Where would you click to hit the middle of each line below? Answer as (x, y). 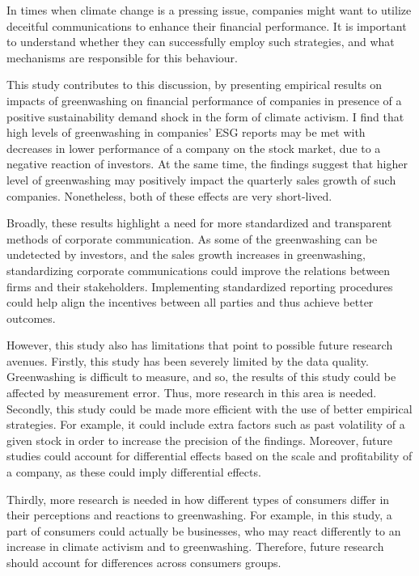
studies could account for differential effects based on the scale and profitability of (209, 456)
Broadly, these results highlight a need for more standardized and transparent (199, 223)
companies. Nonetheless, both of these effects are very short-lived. (169, 195)
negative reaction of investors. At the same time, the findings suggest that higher (207, 164)
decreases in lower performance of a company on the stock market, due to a (194, 148)
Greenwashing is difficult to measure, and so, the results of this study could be (201, 377)
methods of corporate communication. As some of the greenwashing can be (192, 238)
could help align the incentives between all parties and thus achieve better (190, 302)
